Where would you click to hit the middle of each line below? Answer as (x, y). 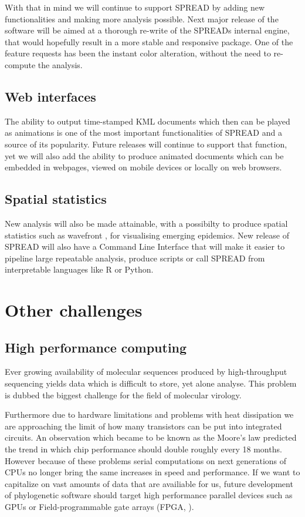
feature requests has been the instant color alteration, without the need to (138, 53)
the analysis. (60, 64)
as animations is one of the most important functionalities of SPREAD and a (143, 132)
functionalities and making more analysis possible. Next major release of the (142, 19)
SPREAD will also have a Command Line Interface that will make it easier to (145, 246)
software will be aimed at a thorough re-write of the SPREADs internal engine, (147, 30)
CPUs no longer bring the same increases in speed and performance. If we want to (152, 472)
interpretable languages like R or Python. (79, 269)
